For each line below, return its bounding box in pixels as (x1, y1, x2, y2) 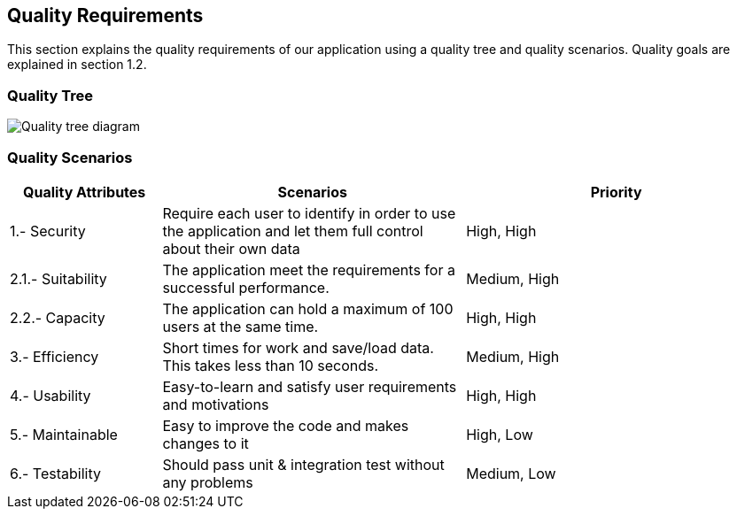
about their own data (162, 239, 300, 258)
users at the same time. (162, 317, 319, 335)
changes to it (162, 434, 249, 452)
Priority (590, 182, 642, 201)
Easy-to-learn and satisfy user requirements (162, 377, 457, 396)
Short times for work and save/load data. (162, 338, 434, 357)
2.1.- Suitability (10, 269, 107, 288)
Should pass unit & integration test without (162, 455, 445, 474)
